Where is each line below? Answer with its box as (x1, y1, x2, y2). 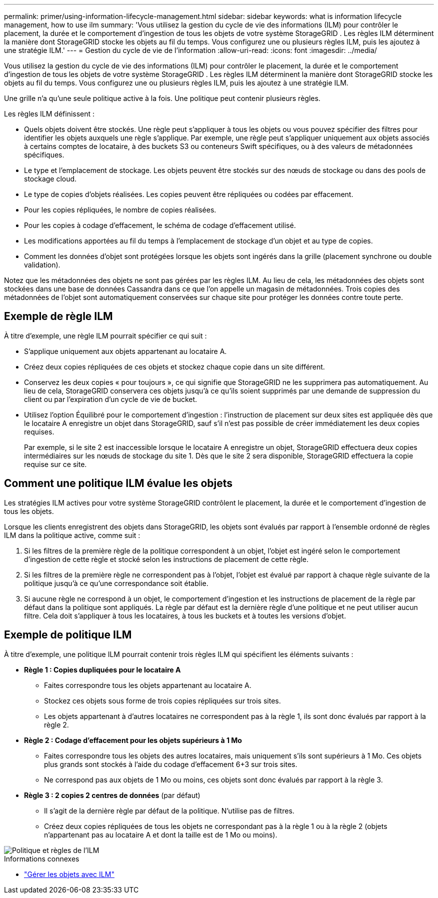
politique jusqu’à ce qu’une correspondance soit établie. (24, 578, 208, 587)
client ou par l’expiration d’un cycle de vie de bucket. (24, 394, 197, 403)
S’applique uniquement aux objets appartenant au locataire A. (24, 346, 227, 355)
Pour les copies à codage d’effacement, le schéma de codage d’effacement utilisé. (24, 221, 296, 229)
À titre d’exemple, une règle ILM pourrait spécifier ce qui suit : (4, 331, 207, 340)
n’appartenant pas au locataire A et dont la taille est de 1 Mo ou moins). (44, 830, 277, 839)
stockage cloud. (24, 174, 77, 183)
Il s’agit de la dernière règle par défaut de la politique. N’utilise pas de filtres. (44, 806, 294, 815)
